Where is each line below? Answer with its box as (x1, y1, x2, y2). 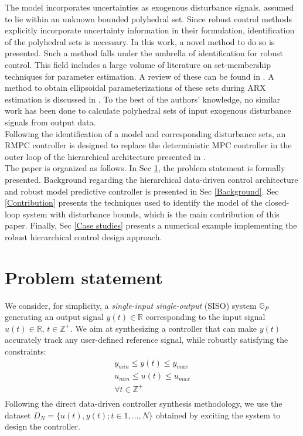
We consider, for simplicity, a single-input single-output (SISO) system (5, 299, 257, 311)
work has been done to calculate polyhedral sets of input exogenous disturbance (5, 104, 291, 117)
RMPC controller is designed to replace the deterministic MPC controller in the (5, 139, 292, 151)
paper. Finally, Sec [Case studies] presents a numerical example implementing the (5, 219, 297, 231)
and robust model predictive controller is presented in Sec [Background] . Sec (5, 185, 279, 197)
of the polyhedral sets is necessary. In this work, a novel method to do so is (5, 35, 275, 47)
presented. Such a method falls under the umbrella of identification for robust (5, 47, 283, 59)
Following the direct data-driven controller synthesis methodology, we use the (5, 397, 282, 409)
